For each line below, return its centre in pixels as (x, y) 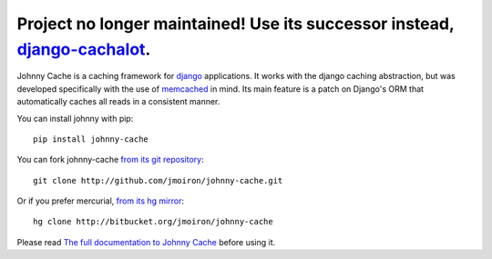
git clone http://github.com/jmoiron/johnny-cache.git (158, 180)
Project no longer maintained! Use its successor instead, (236, 24)
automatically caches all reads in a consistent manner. (118, 102)
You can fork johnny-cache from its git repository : (110, 160)
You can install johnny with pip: (75, 118)
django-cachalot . (84, 49)
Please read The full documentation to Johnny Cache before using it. (146, 242)
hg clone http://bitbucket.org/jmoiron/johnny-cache (153, 222)
